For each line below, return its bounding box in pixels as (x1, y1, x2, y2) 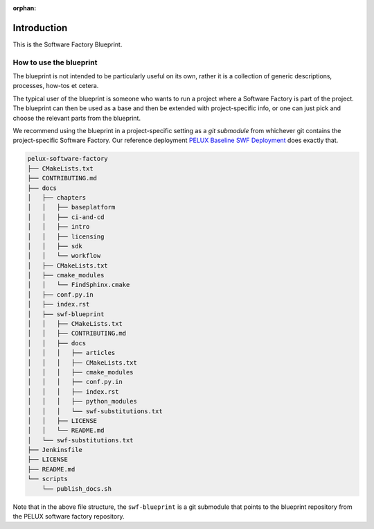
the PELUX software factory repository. (12, 512, 125, 521)
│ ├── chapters (27, 193, 87, 201)
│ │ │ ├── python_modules (27, 397, 138, 406)
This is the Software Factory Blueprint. (12, 40, 123, 49)
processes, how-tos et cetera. (12, 82, 99, 90)
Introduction (12, 21, 68, 34)
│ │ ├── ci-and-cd (27, 213, 105, 221)
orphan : (12, 4, 37, 12)
